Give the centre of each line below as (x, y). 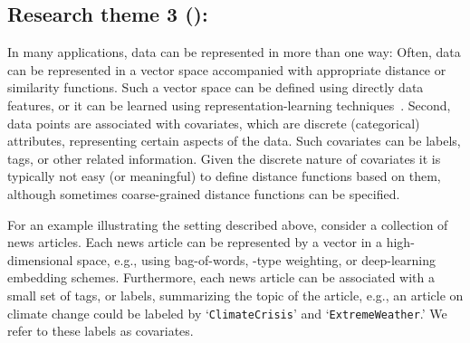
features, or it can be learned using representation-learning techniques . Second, (229, 105)
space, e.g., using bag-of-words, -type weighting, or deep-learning (256, 259)
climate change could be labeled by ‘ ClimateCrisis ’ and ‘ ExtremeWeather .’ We (227, 313)
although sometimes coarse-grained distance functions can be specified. (204, 193)
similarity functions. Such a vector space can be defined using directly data (216, 87)
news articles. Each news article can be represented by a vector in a (195, 242)
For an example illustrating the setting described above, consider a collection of (228, 224)
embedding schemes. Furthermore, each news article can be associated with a (221, 277)
